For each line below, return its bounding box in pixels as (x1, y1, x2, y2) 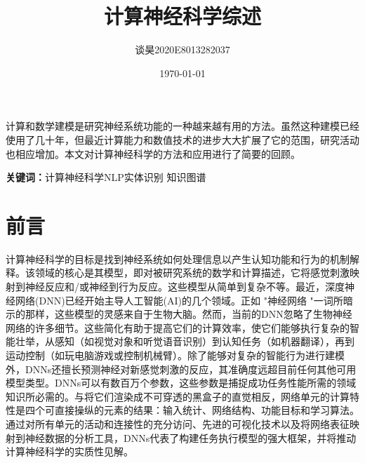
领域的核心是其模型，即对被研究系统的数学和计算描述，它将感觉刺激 (34, 265, 350, 280)
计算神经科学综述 (103, 1, 261, 30)
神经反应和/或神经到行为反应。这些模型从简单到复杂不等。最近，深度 (25, 279, 345, 293)
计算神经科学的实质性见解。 (6, 444, 133, 459)
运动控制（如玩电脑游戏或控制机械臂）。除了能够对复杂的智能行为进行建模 (6, 347, 345, 362)
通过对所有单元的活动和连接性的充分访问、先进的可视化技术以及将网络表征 (6, 416, 350, 431)
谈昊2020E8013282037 (135, 42, 230, 57)
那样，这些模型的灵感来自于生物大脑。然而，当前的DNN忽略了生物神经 (25, 307, 352, 321)
